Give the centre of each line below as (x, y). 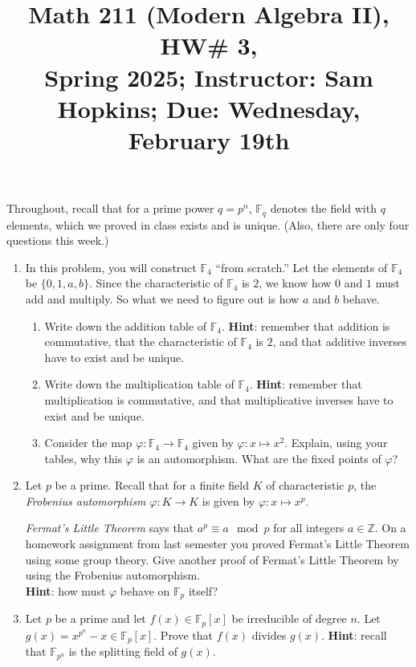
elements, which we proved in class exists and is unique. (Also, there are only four (208, 224)
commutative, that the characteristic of (141, 342)
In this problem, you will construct (111, 267)
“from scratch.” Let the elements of (302, 267)
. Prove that (184, 634)
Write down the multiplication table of (139, 384)
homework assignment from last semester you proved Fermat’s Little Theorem (217, 544)
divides (269, 634)
